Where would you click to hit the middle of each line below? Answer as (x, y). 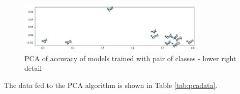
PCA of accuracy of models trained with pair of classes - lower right (130, 58)
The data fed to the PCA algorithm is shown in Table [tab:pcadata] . (111, 85)
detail (33, 68)
